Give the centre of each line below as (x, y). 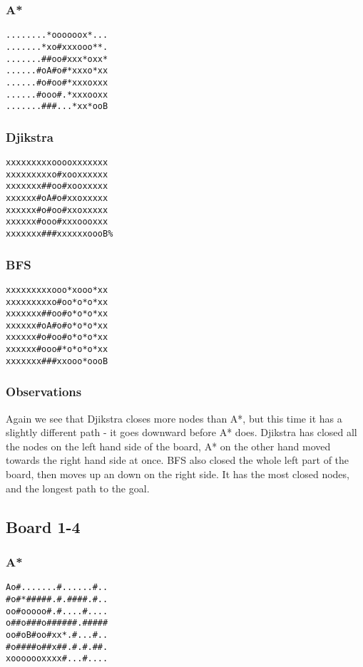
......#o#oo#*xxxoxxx (57, 82)
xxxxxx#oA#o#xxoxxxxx (57, 198)
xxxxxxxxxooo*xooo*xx (57, 290)
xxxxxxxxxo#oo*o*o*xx (57, 302)
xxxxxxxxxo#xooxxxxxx (57, 174)
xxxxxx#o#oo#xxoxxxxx (57, 210)
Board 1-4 (43, 526)
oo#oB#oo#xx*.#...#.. (57, 635)
